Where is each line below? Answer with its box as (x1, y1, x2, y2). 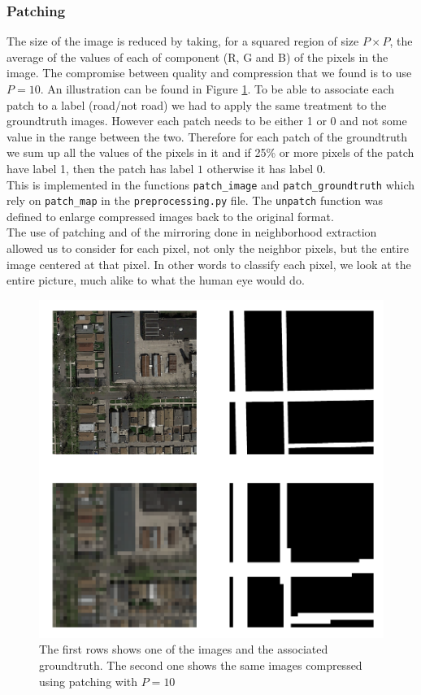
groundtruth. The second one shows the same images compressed (39, 656, 362, 673)
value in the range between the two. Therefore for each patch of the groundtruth (7, 128, 407, 145)
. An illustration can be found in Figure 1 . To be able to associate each (40, 80, 394, 97)
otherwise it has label (206, 159, 314, 176)
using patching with (39, 672, 138, 689)
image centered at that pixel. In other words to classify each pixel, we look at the (7, 255, 411, 272)
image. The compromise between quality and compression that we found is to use (7, 64, 412, 81)
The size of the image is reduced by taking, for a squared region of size (7, 33, 359, 50)
